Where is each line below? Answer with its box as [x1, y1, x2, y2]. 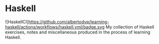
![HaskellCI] [5, 19, 29, 25]
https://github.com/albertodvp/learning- [28, 19, 109, 25]
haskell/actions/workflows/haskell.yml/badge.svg [5, 24, 105, 29]
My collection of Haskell [106, 24, 154, 29]
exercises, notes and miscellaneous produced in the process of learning [5, 29, 151, 35]
